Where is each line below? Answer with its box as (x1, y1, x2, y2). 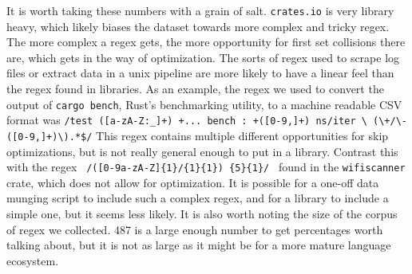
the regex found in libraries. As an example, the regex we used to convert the (6, 80, 384, 97)
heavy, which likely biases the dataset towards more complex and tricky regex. (6, 18, 390, 34)
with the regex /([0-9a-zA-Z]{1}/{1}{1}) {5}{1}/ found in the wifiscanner (6, 159, 406, 175)
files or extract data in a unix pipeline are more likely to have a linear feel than (6, 65, 394, 81)
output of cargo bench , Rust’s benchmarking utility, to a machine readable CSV (6, 96, 402, 112)
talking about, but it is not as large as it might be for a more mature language (6, 237, 391, 253)
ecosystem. (6, 252, 59, 268)
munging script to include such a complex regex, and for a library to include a (6, 190, 389, 206)
